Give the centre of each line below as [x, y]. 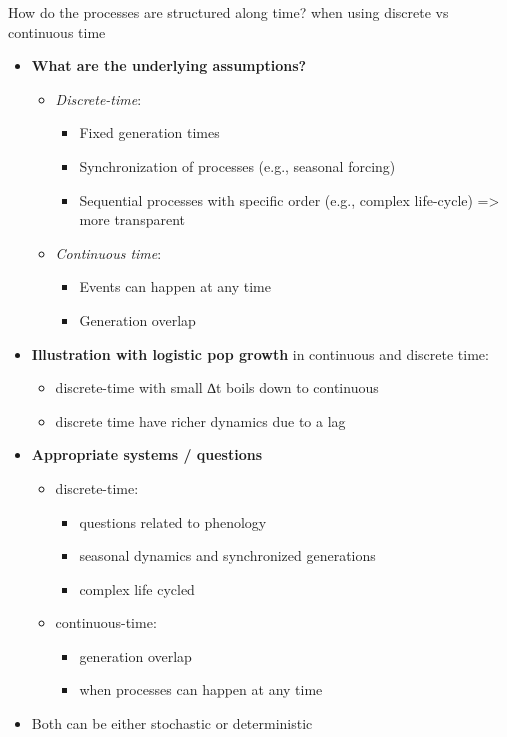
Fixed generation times [149, 132]
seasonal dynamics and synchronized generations [227, 555]
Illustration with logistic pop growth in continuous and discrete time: [260, 353]
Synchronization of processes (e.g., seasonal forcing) [237, 165]
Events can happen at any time [175, 286]
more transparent [132, 219]
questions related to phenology [173, 521]
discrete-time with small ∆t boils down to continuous [217, 387]
